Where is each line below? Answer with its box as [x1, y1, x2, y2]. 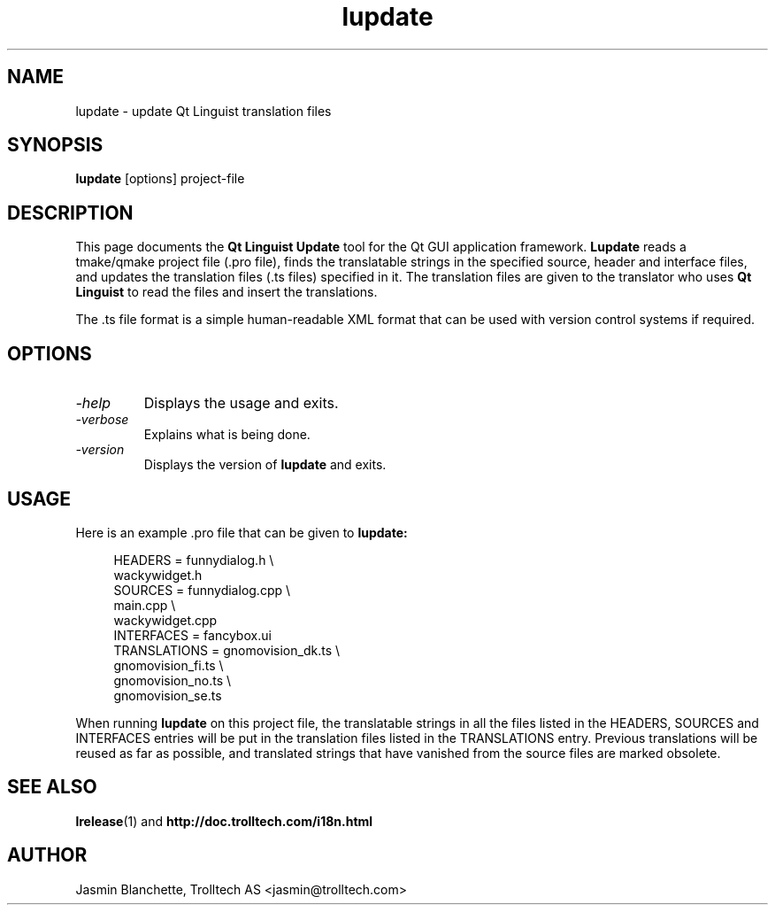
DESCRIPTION [7, 201, 134, 224]
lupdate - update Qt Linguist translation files [75, 103, 332, 119]
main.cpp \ [113, 597, 176, 613]
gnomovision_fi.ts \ [113, 657, 224, 673]
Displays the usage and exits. [143, 394, 339, 413]
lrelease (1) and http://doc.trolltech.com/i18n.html [75, 813, 373, 829]
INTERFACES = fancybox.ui [113, 627, 272, 643]
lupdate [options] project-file [75, 171, 245, 187]
